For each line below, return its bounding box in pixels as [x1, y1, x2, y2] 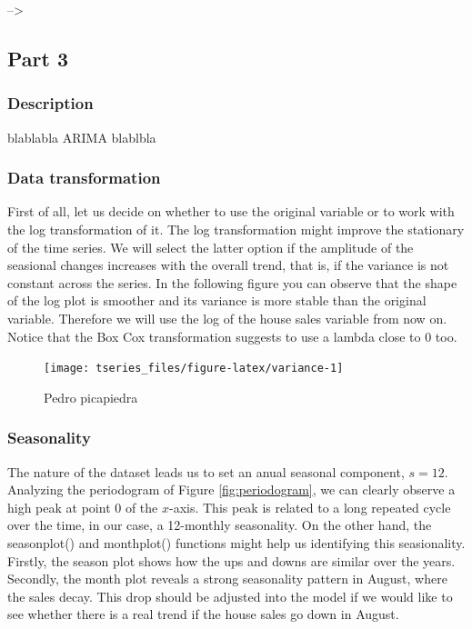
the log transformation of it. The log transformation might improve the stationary [7, 220, 465, 238]
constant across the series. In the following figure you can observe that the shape [7, 273, 457, 292]
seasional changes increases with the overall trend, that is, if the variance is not [7, 255, 449, 275]
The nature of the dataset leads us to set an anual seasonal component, [7, 462, 405, 481]
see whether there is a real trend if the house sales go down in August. [7, 604, 399, 624]
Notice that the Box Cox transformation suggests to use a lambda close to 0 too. [7, 326, 457, 345]
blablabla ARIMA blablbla [7, 127, 156, 146]
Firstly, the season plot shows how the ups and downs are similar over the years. [7, 551, 456, 570]
